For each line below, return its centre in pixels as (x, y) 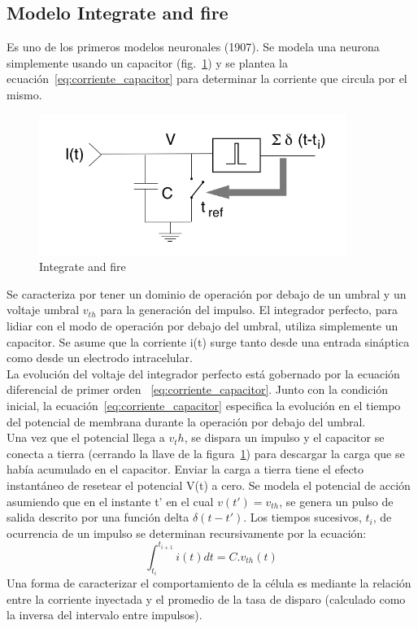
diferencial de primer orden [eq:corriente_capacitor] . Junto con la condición (198, 389)
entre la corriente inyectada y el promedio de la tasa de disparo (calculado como (206, 598)
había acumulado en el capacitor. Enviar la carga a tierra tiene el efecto (185, 469)
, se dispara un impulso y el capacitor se (284, 437)
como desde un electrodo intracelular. (100, 358)
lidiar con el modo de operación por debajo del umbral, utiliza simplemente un (202, 325)
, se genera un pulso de (336, 501)
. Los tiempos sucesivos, (303, 517)
